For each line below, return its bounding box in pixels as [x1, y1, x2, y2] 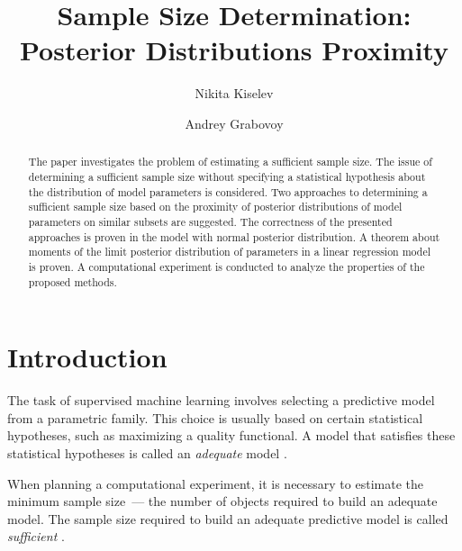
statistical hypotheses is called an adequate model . [7, 443, 287, 462]
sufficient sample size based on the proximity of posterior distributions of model [28, 199, 403, 214]
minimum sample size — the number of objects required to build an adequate [7, 492, 438, 510]
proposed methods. [28, 274, 117, 289]
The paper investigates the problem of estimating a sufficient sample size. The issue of [28, 154, 432, 169]
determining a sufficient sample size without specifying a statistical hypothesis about [28, 168, 426, 184]
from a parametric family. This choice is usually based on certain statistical [7, 408, 423, 427]
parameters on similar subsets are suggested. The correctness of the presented [28, 213, 393, 229]
